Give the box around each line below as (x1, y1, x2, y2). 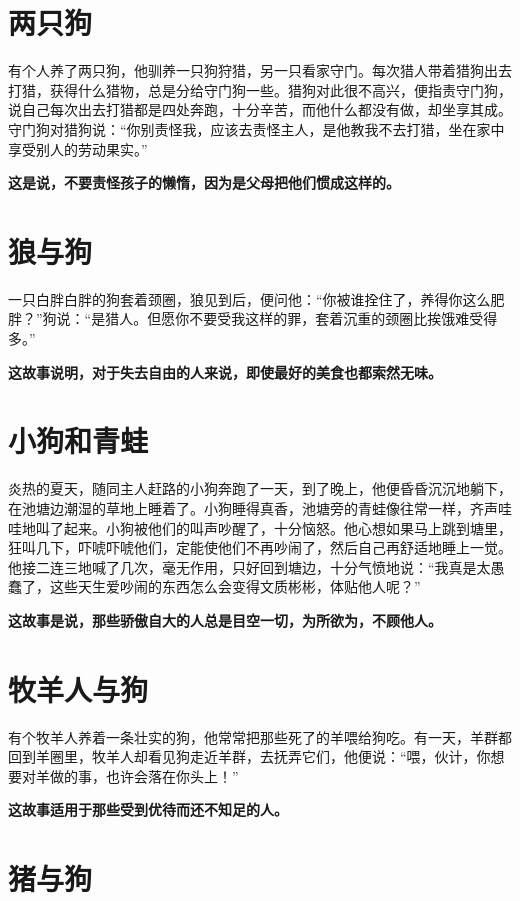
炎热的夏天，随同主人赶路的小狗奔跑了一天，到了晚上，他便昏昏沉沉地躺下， (8, 478, 512, 499)
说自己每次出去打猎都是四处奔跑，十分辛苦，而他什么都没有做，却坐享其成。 (8, 99, 512, 120)
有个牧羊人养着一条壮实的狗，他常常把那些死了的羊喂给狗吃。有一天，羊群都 (8, 726, 512, 747)
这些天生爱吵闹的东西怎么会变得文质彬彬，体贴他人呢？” (49, 576, 421, 597)
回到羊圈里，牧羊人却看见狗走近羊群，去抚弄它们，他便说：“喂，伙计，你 (8, 746, 491, 767)
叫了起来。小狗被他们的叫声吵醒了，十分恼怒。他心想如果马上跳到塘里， (35, 517, 512, 538)
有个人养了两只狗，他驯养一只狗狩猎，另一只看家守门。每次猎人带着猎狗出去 (8, 60, 512, 81)
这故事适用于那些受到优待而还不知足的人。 (8, 799, 288, 820)
